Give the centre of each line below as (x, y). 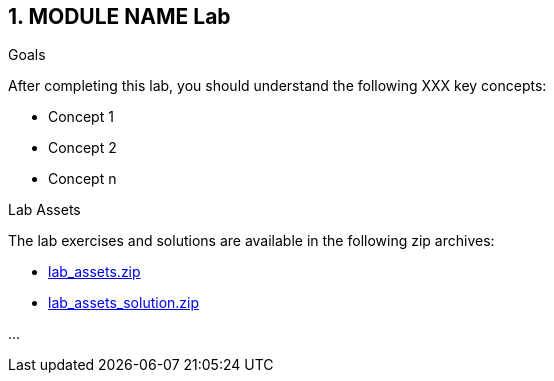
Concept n (82, 179)
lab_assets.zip (94, 272)
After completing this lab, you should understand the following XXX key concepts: (277, 86)
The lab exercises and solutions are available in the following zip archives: (251, 241)
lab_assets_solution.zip (124, 303)
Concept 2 (82, 148)
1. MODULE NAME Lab (119, 16)
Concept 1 (81, 117)
